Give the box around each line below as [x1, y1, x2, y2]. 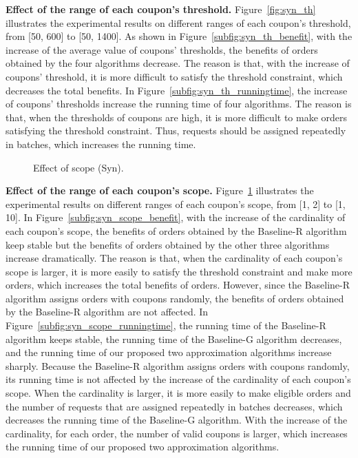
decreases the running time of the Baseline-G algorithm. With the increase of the [6, 413, 348, 427]
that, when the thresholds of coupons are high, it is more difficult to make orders [6, 110, 348, 124]
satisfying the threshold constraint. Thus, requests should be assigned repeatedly [6, 123, 346, 138]
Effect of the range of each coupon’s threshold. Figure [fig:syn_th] [6, 2, 316, 16]
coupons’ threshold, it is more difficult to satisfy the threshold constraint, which [6, 69, 343, 83]
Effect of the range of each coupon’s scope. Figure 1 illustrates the [6, 183, 314, 198]
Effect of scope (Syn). [33, 160, 124, 174]
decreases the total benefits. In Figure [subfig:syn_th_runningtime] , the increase [6, 83, 348, 97]
